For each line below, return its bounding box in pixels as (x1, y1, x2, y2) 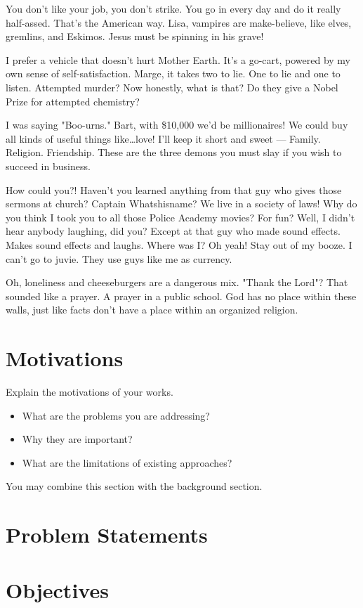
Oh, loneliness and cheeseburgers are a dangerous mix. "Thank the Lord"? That (6, 275, 348, 290)
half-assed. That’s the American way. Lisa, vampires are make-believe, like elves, (6, 15, 352, 30)
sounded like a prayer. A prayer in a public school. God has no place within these (6, 288, 357, 303)
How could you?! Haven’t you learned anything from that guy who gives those (6, 182, 342, 197)
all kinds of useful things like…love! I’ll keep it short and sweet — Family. (6, 131, 321, 145)
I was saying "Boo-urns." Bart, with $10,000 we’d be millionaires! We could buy (6, 117, 348, 132)
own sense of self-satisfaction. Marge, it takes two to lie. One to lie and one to (6, 66, 341, 81)
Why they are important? (22, 432, 133, 446)
